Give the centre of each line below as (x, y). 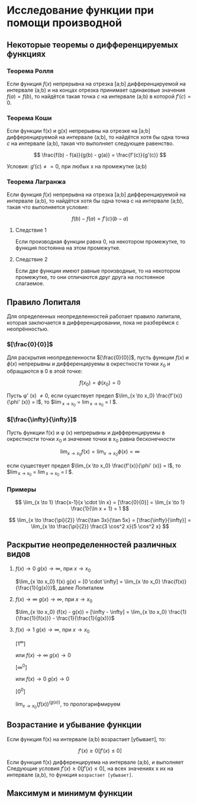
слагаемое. (30, 284)
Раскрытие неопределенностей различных (92, 545)
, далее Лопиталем (80, 588)
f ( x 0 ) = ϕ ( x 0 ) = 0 (100, 384)
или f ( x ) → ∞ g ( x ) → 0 (43, 655)
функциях (26, 54)
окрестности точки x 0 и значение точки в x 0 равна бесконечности (91, 439)
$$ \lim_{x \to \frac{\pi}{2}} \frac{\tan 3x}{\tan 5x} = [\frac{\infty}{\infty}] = (100, 520)
